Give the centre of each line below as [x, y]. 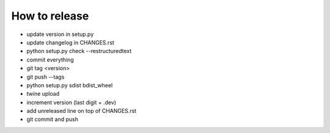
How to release [50, 16]
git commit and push [53, 120]
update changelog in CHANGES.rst [70, 42]
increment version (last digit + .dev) [71, 102]
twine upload [43, 94]
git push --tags [46, 77]
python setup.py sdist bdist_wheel [70, 85]
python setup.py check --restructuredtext [79, 51]
